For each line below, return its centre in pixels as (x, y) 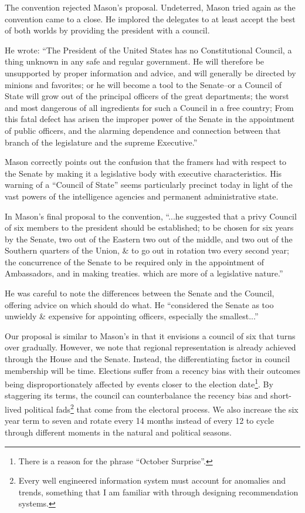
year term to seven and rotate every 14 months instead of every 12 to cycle (139, 421)
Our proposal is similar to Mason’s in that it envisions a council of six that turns (150, 335)
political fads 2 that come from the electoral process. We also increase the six (161, 408)
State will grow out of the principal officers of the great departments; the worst (147, 96)
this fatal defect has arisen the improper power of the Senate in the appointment (150, 119)
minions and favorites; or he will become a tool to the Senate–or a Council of (143, 84)
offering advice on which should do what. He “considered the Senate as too (139, 304)
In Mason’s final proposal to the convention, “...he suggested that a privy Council (151, 216)
